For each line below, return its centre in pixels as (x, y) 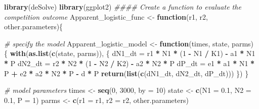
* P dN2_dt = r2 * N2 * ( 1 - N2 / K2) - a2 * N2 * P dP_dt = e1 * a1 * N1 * (129, 63)
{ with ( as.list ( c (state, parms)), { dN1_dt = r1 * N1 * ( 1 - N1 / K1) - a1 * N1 (130, 53)
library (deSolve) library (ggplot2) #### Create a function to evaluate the (123, 7)
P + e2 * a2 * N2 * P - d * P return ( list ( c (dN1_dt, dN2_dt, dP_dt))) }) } (126, 73)
